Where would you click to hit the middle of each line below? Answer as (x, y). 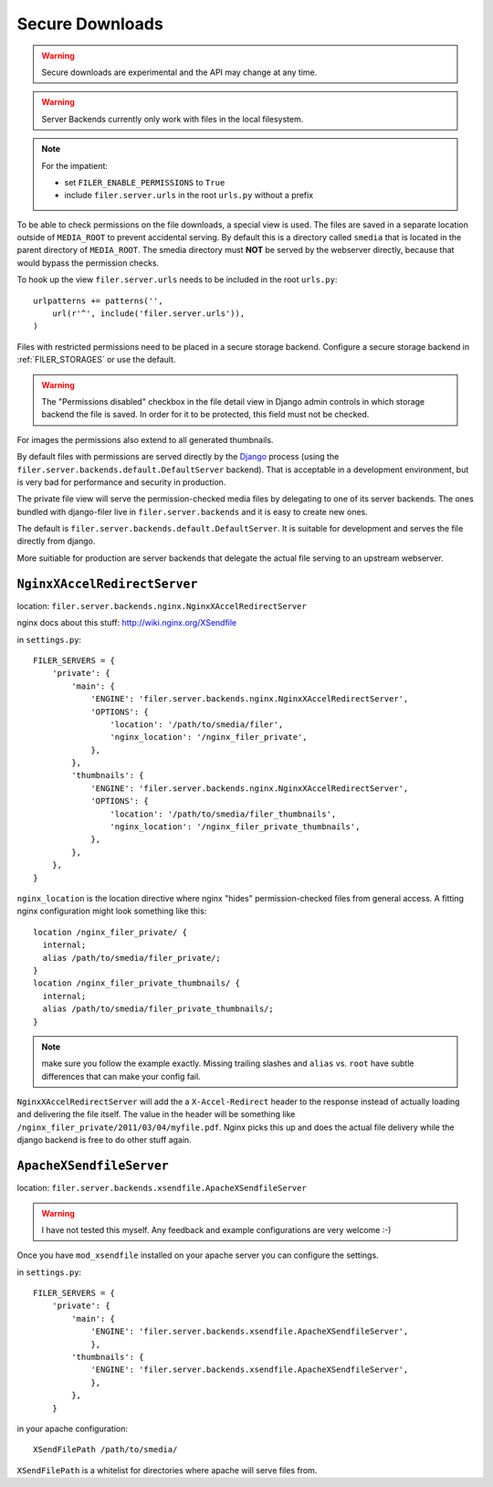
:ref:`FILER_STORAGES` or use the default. (96, 360)
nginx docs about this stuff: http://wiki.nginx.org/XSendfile (127, 623)
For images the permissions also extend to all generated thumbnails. (145, 439)
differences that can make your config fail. (121, 1076)
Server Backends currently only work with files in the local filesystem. (173, 119)
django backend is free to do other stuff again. (104, 1140)
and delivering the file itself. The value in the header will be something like (156, 1114)
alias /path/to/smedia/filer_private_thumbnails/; (158, 1009)
